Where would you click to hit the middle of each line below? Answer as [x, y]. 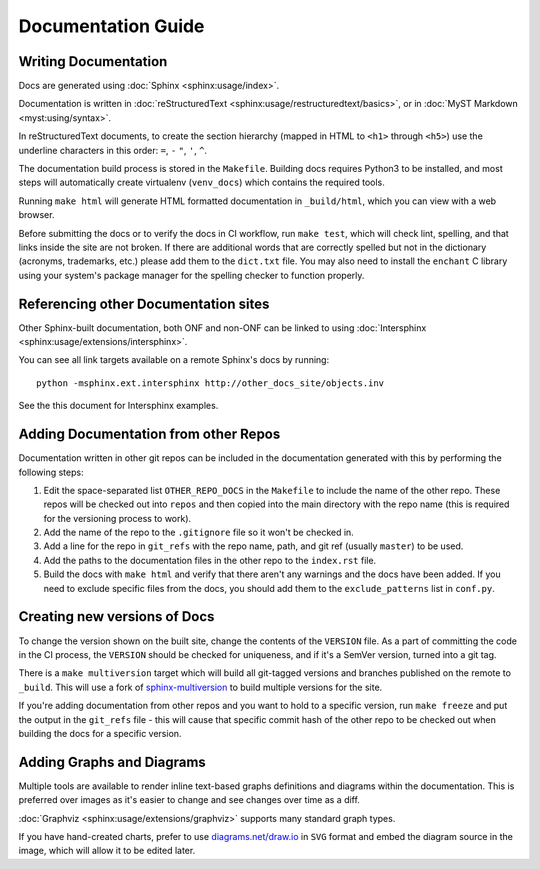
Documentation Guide [111, 26]
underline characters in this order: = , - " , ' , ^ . [113, 150]
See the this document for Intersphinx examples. [118, 406]
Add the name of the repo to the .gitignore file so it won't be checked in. [198, 532]
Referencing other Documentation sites [144, 303]
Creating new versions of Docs [116, 616]
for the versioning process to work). [117, 518]
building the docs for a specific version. [100, 733]
